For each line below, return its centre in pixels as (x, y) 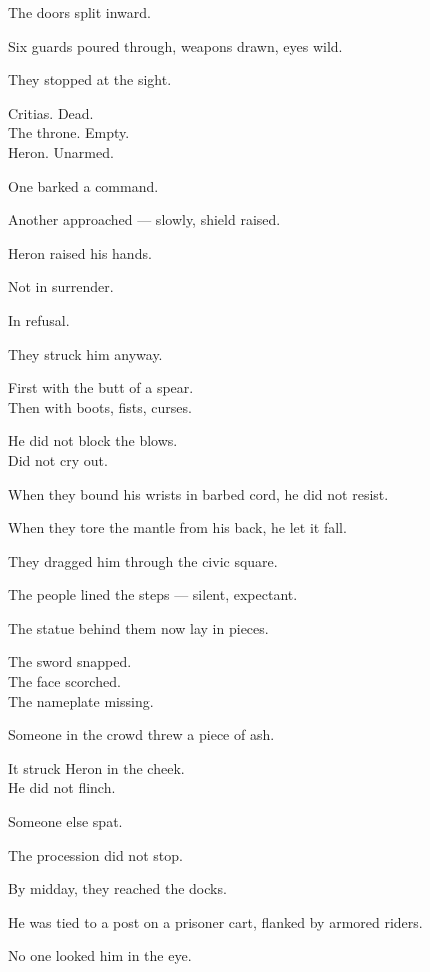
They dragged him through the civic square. (143, 560)
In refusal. (39, 319)
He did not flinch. (62, 787)
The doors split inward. (79, 12)
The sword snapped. (70, 661)
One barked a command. (83, 185)
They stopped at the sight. (90, 79)
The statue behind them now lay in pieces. (138, 627)
